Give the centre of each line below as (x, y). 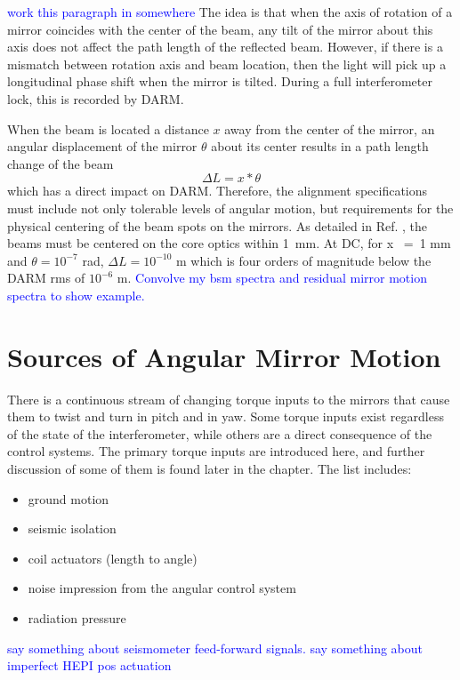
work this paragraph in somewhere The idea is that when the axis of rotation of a (230, 12)
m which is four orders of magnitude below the (304, 260)
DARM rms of (46, 278)
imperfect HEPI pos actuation (89, 665)
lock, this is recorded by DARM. (96, 98)
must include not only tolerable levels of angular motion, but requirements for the (230, 208)
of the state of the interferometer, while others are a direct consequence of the (220, 433)
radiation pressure (77, 617)
